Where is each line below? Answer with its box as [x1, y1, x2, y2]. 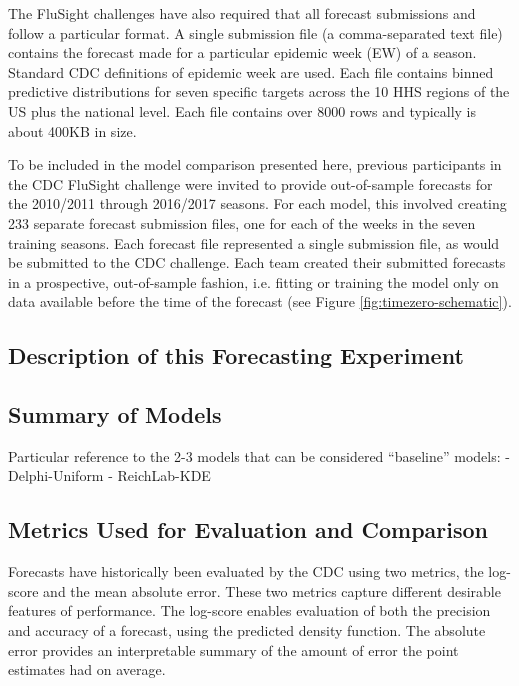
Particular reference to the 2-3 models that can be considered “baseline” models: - [8, 445, 510, 466]
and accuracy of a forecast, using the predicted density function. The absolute [8, 620, 486, 641]
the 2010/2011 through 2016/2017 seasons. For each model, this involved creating [8, 193, 507, 214]
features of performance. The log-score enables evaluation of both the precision [8, 600, 491, 621]
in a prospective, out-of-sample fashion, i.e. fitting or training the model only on [8, 271, 499, 292]
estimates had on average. [8, 659, 166, 680]
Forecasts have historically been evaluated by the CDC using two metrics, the [8, 561, 484, 582]
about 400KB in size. [8, 120, 137, 141]
